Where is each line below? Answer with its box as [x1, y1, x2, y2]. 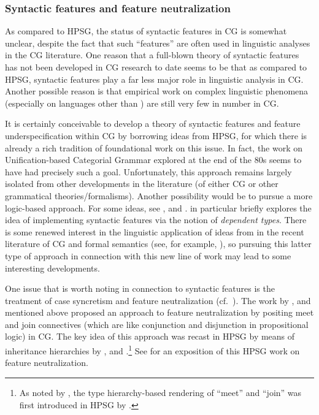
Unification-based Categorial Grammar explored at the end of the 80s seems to [5, 153, 302, 166]
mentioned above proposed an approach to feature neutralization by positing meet [5, 306, 314, 319]
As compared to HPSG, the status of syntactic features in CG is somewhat [5, 25, 287, 37]
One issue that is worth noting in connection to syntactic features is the [5, 282, 275, 295]
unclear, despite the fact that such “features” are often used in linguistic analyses [5, 36, 310, 49]
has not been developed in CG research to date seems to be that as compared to [5, 61, 307, 73]
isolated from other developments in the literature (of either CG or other [5, 177, 279, 190]
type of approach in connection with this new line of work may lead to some [5, 249, 291, 262]
